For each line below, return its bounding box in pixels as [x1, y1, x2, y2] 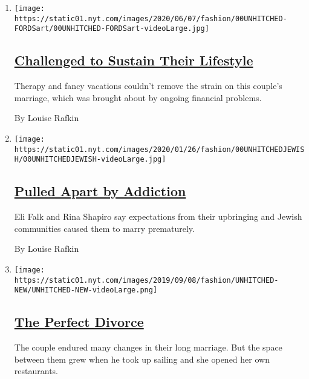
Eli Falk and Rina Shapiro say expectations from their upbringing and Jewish [14, 210, 302, 223]
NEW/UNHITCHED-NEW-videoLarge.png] [14, 286, 158, 295]
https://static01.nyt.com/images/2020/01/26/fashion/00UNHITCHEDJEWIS [14, 145, 305, 154]
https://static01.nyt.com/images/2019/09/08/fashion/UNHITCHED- [14, 275, 279, 285]
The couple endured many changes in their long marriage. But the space [14, 341, 282, 354]
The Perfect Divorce [14, 312, 144, 331]
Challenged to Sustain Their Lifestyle [14, 51, 253, 70]
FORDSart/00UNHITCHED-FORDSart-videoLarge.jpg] [14, 24, 209, 33]
